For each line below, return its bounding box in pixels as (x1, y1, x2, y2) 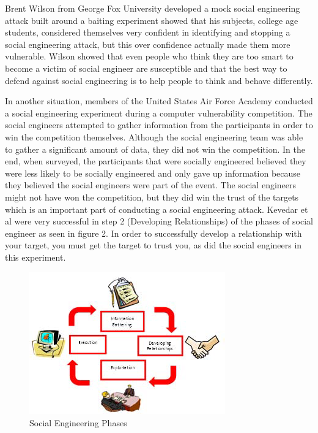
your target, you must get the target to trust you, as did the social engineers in (5, 239, 302, 251)
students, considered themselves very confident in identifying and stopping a (5, 26, 290, 39)
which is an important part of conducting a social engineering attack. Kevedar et (5, 202, 308, 215)
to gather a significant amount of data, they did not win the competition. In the (5, 142, 305, 155)
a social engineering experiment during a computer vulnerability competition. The (5, 106, 312, 119)
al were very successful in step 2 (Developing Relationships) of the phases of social (5, 215, 313, 228)
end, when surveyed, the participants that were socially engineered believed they (5, 155, 306, 167)
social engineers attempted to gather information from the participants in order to (5, 118, 313, 131)
